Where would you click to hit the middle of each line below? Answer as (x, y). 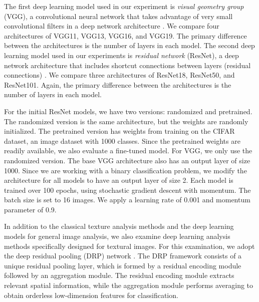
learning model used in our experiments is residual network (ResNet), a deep (121, 55)
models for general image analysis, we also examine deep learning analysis (117, 236)
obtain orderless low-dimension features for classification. (91, 295)
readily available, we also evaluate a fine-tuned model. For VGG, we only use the (128, 150)
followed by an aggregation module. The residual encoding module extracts (119, 275)
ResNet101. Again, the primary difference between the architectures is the (118, 84)
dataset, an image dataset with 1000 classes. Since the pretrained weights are (122, 140)
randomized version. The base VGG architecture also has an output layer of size (127, 160)
